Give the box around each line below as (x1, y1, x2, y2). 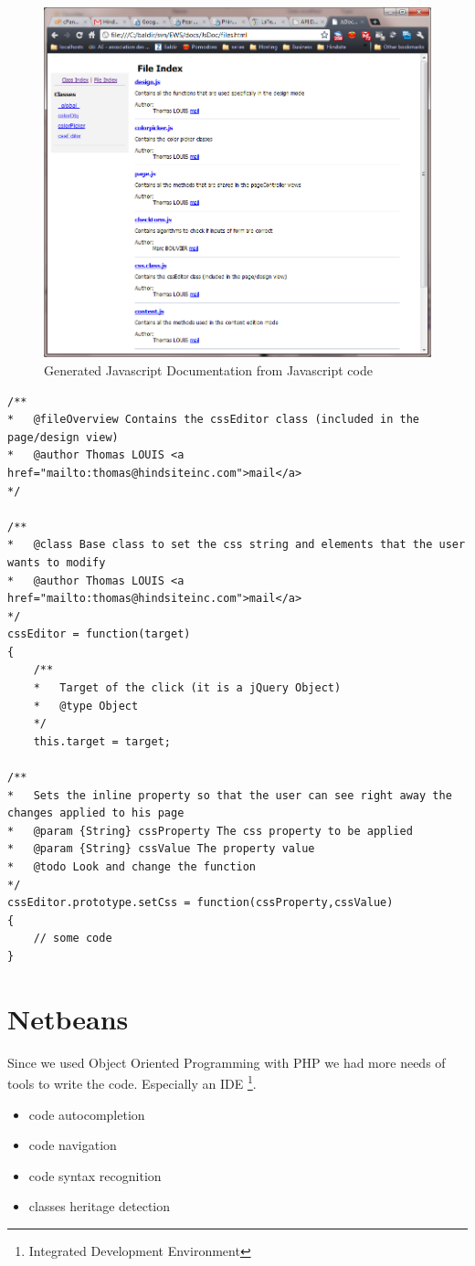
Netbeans (7, 999, 129, 1037)
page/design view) (7, 430, 119, 444)
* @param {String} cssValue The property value (7, 842, 315, 856)
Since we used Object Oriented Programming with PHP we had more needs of (7, 1052, 446, 1071)
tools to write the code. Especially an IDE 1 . (7, 1071, 257, 1092)
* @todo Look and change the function (7, 860, 257, 873)
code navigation (28, 1135, 117, 1155)
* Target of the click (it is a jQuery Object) (33, 681, 342, 695)
